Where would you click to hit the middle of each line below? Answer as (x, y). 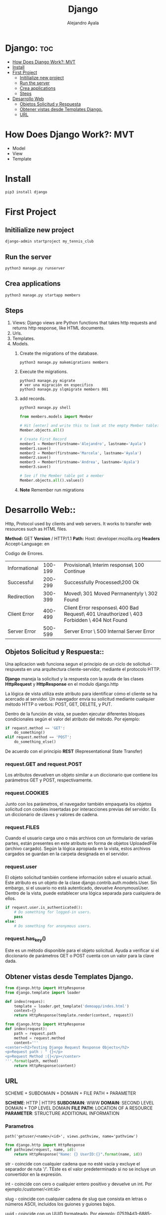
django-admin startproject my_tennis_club (49, 241)
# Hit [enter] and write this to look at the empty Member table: (89, 426)
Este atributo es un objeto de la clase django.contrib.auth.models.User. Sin (81, 883)
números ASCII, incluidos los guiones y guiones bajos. (60, 1204)
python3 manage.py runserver (35, 269)
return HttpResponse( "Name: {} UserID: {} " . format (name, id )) (78, 1154)
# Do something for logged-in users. (53, 912)
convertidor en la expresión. (34, 1174)
